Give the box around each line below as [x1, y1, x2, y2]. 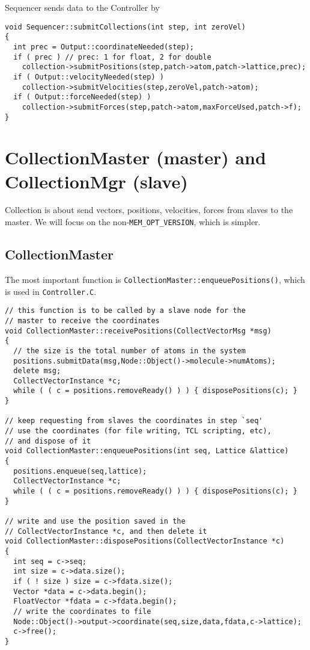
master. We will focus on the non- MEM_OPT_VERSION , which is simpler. [5, 215, 261, 228]
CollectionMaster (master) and [5, 145, 266, 170]
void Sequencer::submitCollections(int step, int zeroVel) [5, 22, 246, 31]
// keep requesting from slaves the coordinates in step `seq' [5, 416, 263, 426]
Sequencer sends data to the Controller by [5, 1, 160, 13]
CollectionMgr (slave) [5, 169, 188, 193]
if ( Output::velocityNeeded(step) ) [13, 72, 164, 81]
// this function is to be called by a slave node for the [5, 306, 246, 315]
